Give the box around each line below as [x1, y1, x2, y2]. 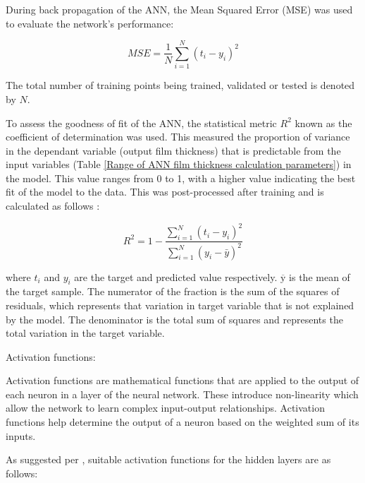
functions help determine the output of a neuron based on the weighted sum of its [6, 415, 359, 429]
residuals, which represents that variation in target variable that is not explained [6, 297, 354, 312]
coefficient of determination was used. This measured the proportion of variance [6, 129, 350, 144]
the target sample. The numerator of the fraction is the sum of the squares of [6, 284, 340, 299]
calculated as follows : [6, 198, 100, 213]
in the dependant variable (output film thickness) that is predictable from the [6, 143, 341, 157]
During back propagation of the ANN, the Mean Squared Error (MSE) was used [6, 2, 353, 16]
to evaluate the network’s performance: [6, 16, 174, 30]
